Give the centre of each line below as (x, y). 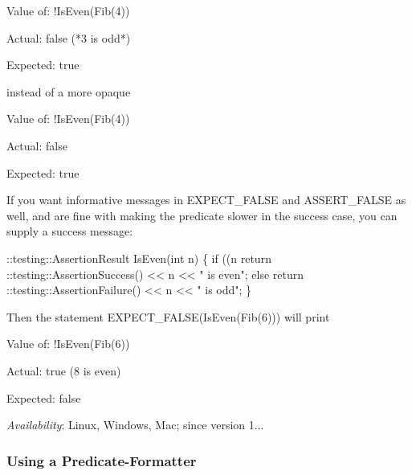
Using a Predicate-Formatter (102, 460)
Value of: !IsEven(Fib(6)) (68, 344)
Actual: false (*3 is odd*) (69, 37)
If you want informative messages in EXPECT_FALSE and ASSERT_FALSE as (206, 200)
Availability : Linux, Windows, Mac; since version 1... (135, 425)
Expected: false (44, 397)
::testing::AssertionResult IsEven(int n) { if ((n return (139, 258)
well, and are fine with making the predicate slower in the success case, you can (202, 215)
